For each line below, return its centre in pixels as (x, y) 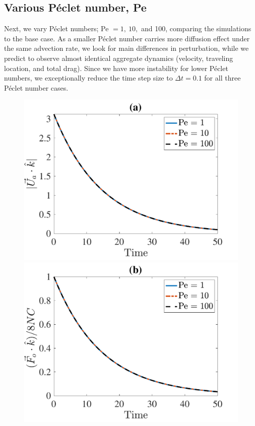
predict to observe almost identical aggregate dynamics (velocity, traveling (119, 58)
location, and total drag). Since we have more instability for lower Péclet (116, 68)
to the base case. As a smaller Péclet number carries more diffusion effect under (127, 38)
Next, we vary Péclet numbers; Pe (56, 28)
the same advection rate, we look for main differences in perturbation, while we (126, 48)
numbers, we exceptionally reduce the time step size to (88, 78)
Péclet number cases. (36, 87)
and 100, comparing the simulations (196, 28)
